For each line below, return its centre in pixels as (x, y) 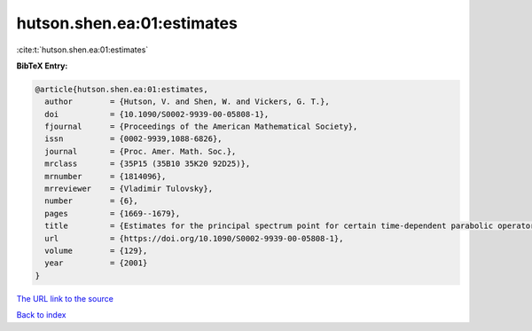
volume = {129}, (96, 251)
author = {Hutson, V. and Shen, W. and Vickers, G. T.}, (187, 102)
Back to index (41, 315)
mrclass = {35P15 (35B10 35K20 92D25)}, (148, 164)
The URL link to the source (65, 298)
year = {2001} (96, 263)
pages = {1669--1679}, (113, 213)
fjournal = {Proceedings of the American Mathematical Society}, (201, 127)
